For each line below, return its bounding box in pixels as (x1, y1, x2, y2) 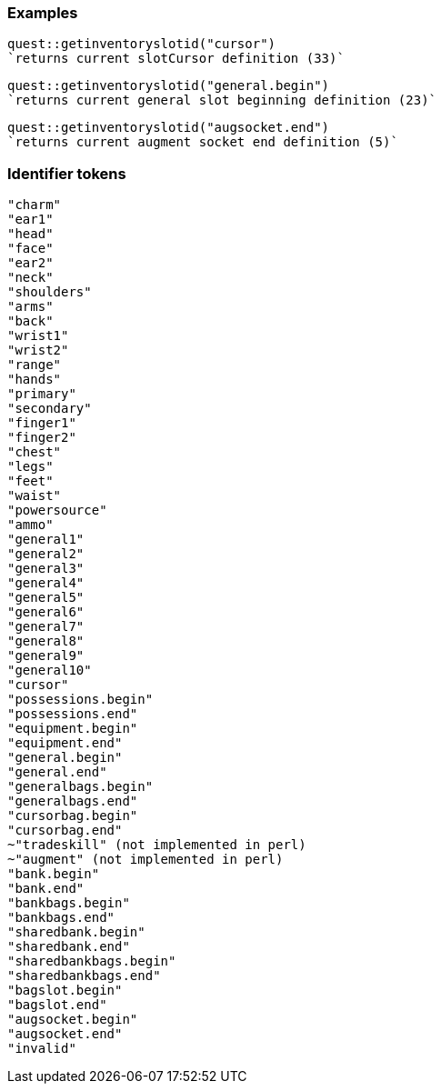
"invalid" (7, 1041, 76, 1056)
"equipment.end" (7, 736, 123, 751)
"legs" (7, 459, 54, 475)
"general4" (7, 576, 85, 591)
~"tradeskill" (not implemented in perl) (7, 837, 306, 853)
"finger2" (7, 430, 76, 445)
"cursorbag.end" (7, 823, 123, 838)
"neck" (7, 270, 54, 285)
